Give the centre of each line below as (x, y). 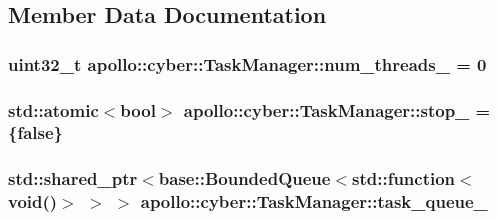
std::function (404, 178)
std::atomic (53, 109)
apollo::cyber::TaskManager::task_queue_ (314, 201)
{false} (35, 132)
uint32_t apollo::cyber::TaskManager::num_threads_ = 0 (247, 63)
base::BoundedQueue (244, 178)
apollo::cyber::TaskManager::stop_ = (337, 109)
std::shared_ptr (73, 178)
